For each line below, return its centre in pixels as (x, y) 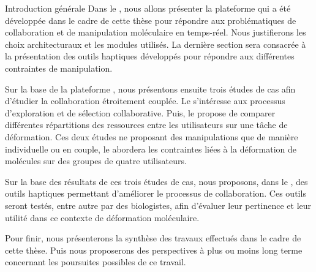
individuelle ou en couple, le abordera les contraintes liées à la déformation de (151, 149)
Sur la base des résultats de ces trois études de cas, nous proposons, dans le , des (156, 181)
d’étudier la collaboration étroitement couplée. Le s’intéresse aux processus (145, 101)
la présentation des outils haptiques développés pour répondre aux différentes (150, 56)
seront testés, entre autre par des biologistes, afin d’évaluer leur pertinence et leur (158, 205)
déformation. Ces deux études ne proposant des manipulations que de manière (152, 136)
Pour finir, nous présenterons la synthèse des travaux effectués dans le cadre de (153, 238)
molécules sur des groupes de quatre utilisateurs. (96, 161)
